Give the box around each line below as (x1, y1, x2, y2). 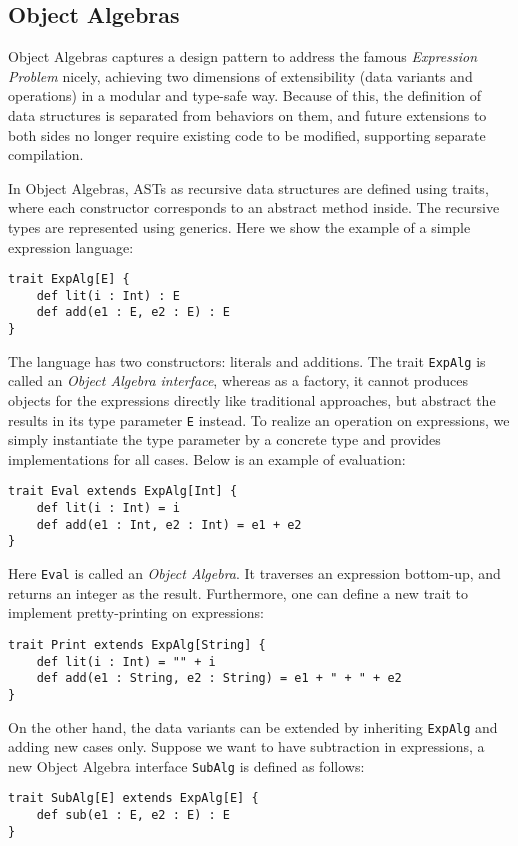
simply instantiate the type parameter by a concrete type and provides (8, 429, 441, 450)
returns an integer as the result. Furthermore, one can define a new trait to (8, 582, 469, 603)
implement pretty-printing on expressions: (8, 602, 264, 623)
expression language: (8, 236, 134, 257)
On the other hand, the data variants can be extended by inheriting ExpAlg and (8, 716, 498, 737)
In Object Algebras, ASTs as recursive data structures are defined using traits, (8, 177, 489, 198)
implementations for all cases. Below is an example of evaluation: (8, 448, 406, 469)
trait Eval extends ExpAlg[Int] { (8, 484, 238, 499)
